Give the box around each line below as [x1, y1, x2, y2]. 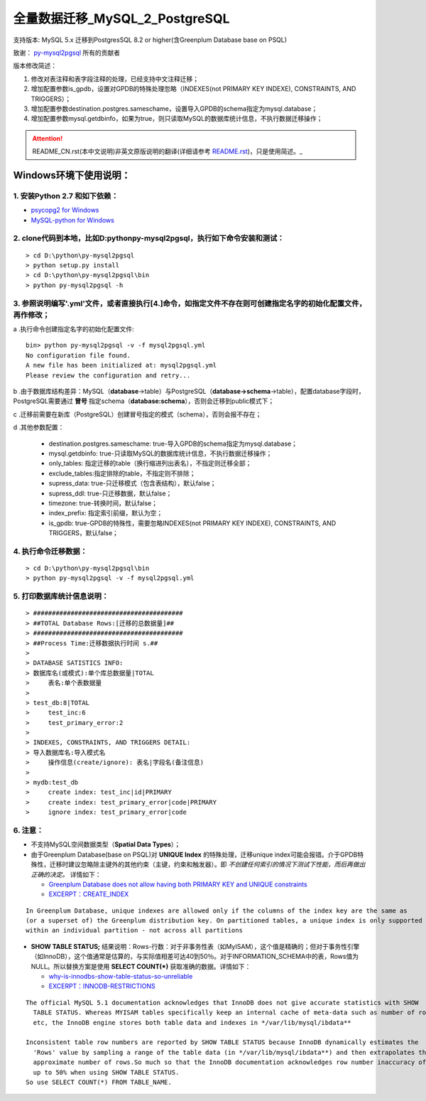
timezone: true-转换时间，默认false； [48, 498, 158, 507]
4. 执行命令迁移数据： [13, 546, 88, 556]
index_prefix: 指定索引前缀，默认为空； [48, 509, 163, 517]
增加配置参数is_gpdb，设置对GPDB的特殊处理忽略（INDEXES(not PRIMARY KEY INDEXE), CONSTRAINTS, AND [31, 85, 356, 93]
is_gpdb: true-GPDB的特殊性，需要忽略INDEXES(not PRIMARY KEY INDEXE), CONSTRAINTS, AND [48, 519, 337, 527]
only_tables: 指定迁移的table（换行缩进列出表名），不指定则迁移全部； [48, 459, 252, 468]
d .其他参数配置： [13, 423, 65, 431]
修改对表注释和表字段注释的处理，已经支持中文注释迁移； [31, 75, 199, 83]
